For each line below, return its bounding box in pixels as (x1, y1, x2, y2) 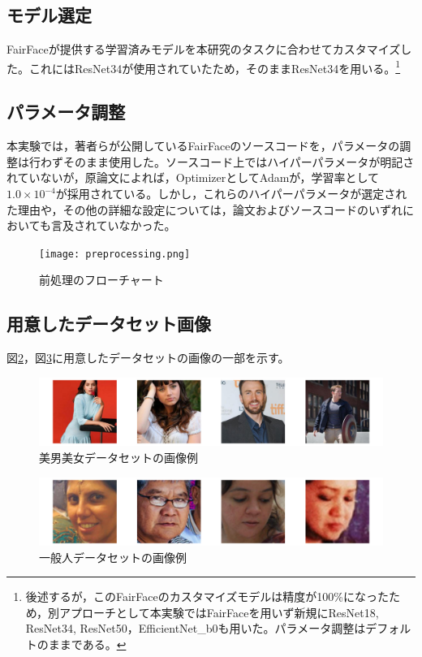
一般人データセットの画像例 (39, 548, 187, 565)
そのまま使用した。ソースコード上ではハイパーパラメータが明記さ (62, 153, 415, 170)
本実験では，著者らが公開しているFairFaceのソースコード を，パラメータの (6, 137, 400, 154)
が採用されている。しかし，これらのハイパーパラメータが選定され (55, 185, 407, 202)
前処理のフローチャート (39, 271, 164, 288)
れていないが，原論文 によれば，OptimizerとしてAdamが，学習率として (6, 169, 380, 186)
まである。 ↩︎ (59, 635, 127, 652)
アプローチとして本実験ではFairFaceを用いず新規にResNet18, (59, 603, 379, 620)
